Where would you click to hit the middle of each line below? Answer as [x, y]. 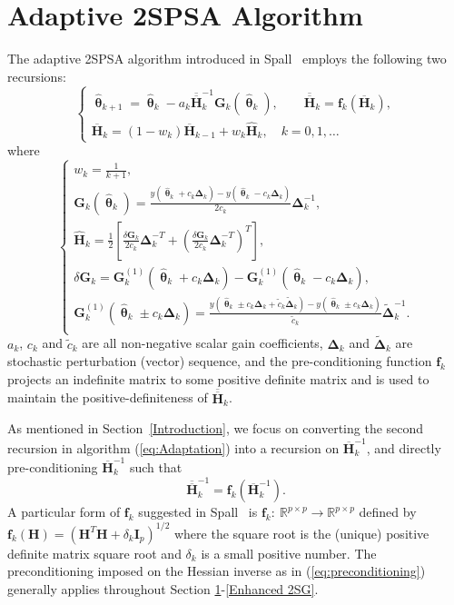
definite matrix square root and [94, 553]
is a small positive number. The [289, 553]
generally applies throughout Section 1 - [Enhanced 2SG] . [163, 588]
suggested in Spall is [198, 512]
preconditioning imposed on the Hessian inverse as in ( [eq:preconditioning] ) [217, 571]
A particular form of [64, 512]
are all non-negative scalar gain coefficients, [202, 343]
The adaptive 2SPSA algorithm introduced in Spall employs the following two [227, 59]
